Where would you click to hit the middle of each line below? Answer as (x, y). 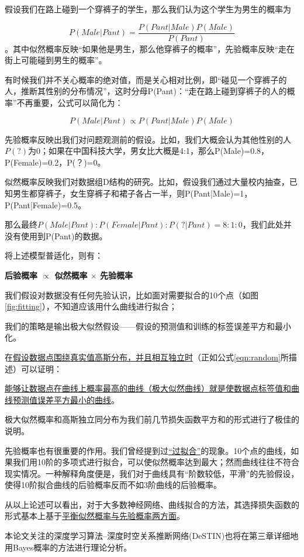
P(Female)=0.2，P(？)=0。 (55, 162)
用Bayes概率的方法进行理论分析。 (68, 547)
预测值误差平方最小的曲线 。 (66, 399)
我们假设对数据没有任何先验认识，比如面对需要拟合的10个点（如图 (132, 295)
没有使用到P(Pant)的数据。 (56, 235)
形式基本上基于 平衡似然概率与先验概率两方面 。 (95, 516)
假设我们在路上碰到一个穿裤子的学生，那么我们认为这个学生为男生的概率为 (148, 9)
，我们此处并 (267, 224)
